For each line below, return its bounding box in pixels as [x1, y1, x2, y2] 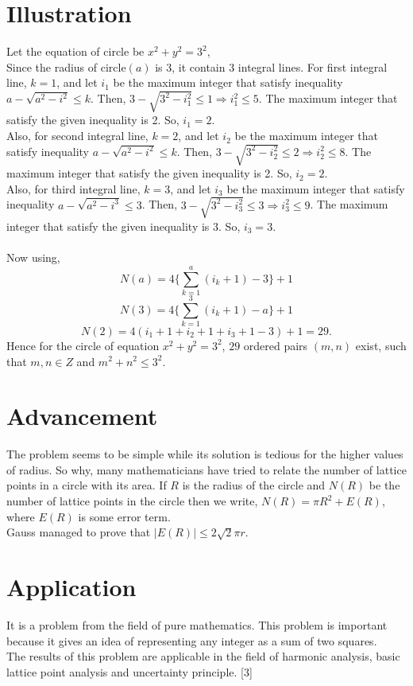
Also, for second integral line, [6, 127, 149, 144]
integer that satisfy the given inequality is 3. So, [6, 217, 241, 234]
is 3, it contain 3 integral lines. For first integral [155, 58, 388, 75]
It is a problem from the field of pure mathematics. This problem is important [6, 616, 388, 633]
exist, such [355, 337, 407, 353]
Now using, [6, 249, 60, 266]
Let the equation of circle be [6, 43, 145, 60]
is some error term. [78, 508, 171, 524]
